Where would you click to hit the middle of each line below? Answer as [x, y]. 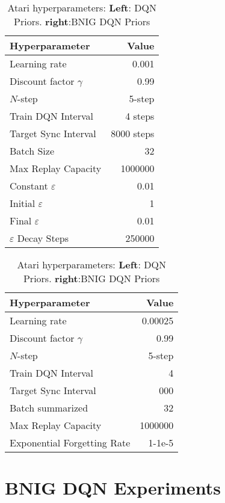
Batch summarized [49, 408]
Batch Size [32, 151]
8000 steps [133, 133]
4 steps [140, 116]
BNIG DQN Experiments [113, 488]
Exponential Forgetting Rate [70, 443]
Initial [23, 203]
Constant [29, 186]
